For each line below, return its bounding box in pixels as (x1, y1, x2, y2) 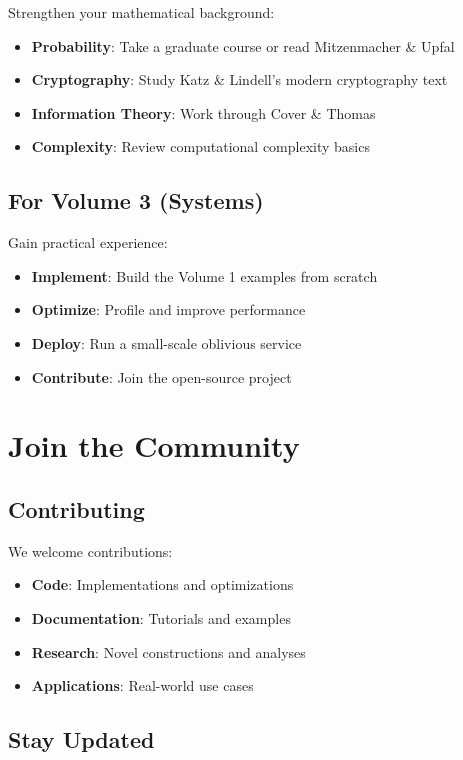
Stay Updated (8, 724, 155, 755)
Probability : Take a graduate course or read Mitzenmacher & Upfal (31, 35, 455, 56)
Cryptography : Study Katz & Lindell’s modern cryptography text (31, 69, 448, 90)
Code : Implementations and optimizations (31, 574, 294, 595)
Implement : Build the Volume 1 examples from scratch (31, 265, 378, 286)
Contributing (8, 493, 145, 524)
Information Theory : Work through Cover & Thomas (31, 102, 376, 123)
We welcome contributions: (8, 540, 173, 561)
